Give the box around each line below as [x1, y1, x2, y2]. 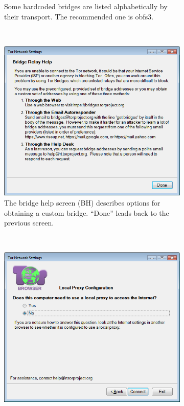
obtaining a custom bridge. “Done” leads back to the [4, 207, 169, 218]
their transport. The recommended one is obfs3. [4, 11, 154, 21]
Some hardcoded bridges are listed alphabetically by [4, 1, 168, 11]
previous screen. [4, 217, 54, 228]
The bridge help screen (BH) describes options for [4, 197, 160, 208]
